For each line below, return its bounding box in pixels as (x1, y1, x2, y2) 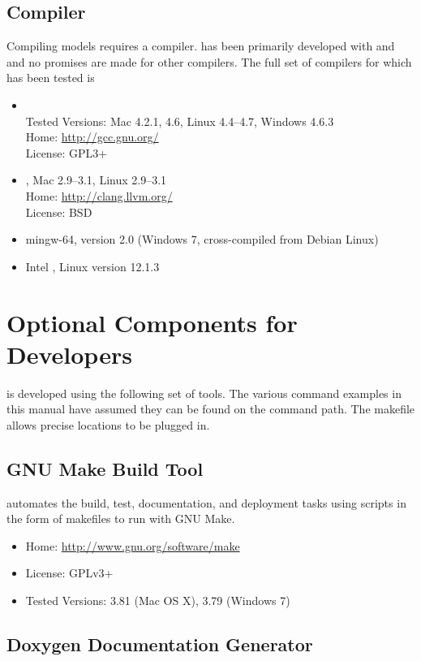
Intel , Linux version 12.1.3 (25, 257, 160, 274)
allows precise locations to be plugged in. (6, 416, 210, 433)
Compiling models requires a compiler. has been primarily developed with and (6, 37, 395, 54)
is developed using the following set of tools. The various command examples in (6, 384, 402, 401)
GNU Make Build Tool (6, 456, 204, 481)
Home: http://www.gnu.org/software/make (25, 537, 240, 554)
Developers (6, 337, 132, 370)
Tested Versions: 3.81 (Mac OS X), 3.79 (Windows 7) (25, 592, 290, 608)
